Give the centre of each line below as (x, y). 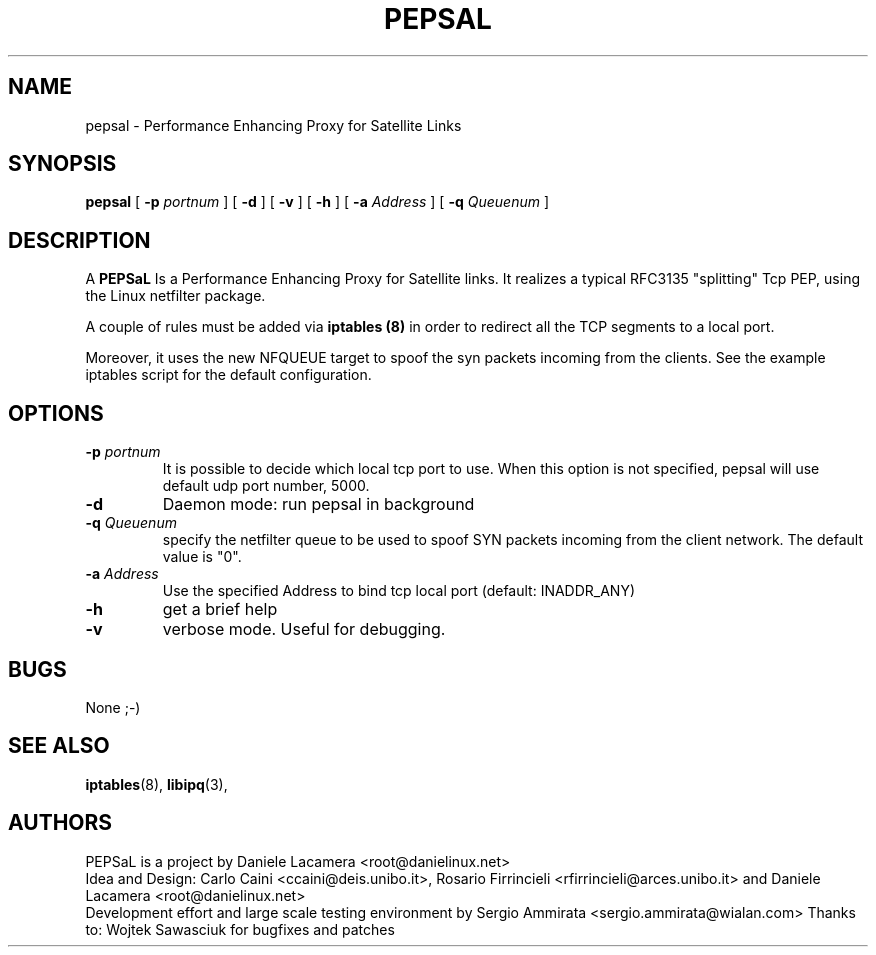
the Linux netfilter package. (175, 296)
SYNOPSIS (62, 164)
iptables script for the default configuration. (228, 375)
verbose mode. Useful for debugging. (304, 629)
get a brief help (220, 609)
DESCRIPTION (79, 240)
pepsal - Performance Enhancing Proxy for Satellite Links (273, 125)
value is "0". (202, 557)
